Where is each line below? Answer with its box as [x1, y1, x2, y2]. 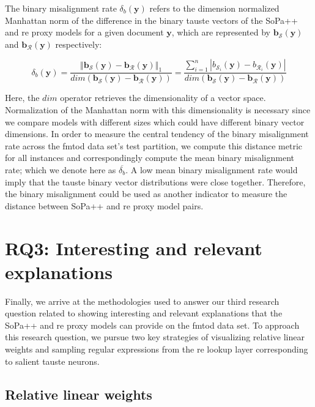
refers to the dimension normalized [149, 2, 280, 14]
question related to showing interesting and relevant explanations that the [5, 307, 283, 319]
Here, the [5, 91, 40, 104]
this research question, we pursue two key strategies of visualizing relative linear [5, 330, 305, 343]
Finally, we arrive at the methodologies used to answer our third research [5, 294, 280, 307]
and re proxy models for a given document [5, 26, 164, 39]
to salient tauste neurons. [5, 354, 100, 367]
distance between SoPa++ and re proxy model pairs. [5, 199, 204, 212]
